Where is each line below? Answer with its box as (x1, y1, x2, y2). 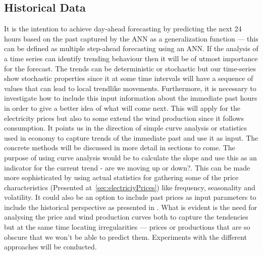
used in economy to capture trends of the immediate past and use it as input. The (4, 132, 258, 143)
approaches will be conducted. (4, 241, 97, 252)
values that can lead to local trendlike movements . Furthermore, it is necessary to (4, 82, 256, 93)
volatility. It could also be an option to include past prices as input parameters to (4, 192, 256, 202)
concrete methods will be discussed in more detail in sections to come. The (4, 142, 235, 153)
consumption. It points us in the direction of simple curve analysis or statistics (4, 122, 247, 133)
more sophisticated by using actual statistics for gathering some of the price (4, 172, 239, 183)
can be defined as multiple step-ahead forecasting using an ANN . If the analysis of (4, 43, 258, 54)
